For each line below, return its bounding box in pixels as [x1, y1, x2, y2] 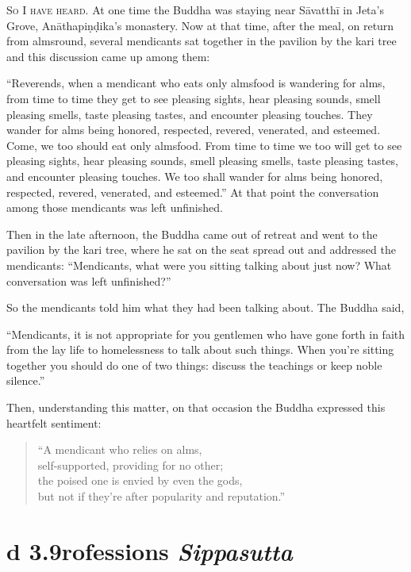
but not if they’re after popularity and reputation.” [37, 488, 286, 505]
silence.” [6, 372, 45, 389]
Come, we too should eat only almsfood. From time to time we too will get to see [6, 136, 402, 153]
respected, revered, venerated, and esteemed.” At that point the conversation [6, 183, 379, 200]
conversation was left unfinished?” [6, 272, 171, 289]
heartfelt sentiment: [6, 414, 102, 431]
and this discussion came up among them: [6, 48, 210, 64]
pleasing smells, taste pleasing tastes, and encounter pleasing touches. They [6, 106, 373, 122]
